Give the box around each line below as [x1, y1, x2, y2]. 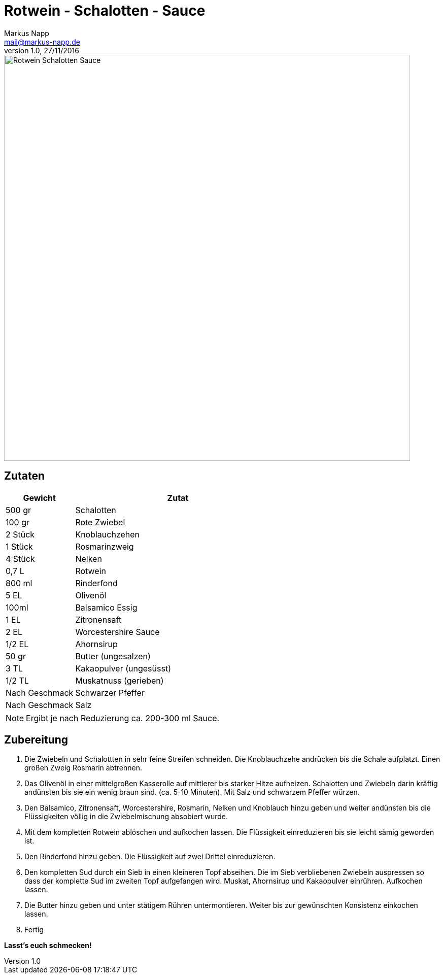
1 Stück [6, 541, 33, 552]
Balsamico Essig [75, 602, 138, 613]
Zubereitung [4, 733, 69, 747]
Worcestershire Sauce [75, 626, 160, 637]
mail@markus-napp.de [4, 37, 80, 46]
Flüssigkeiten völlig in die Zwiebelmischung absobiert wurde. [24, 812, 228, 821]
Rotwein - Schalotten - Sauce [4, 2, 206, 19]
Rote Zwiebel [75, 517, 125, 527]
